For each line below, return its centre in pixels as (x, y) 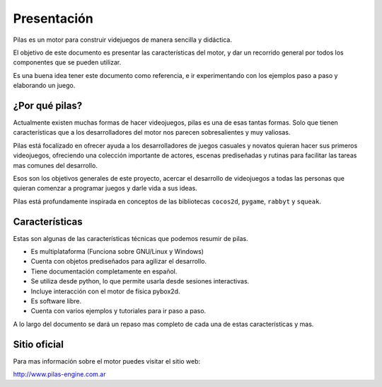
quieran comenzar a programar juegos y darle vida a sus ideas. (105, 189)
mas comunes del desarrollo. (56, 165)
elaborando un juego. (44, 86)
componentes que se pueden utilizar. (67, 62)
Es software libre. (56, 301)
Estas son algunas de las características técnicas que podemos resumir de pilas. (131, 238)
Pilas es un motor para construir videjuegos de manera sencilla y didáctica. (123, 40)
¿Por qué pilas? (48, 105)
